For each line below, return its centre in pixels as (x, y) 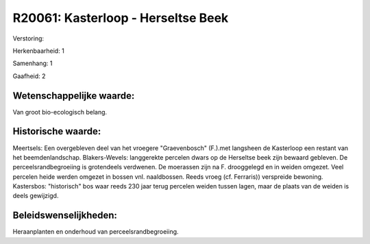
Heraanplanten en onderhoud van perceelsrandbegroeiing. (96, 232)
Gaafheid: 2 (29, 76)
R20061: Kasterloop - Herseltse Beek (121, 18)
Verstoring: (28, 38)
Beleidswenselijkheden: (65, 216)
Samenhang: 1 (33, 63)
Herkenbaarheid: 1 (38, 51)
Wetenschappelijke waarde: (74, 96)
